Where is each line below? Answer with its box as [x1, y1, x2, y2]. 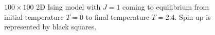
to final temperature [85, 11, 150, 22]
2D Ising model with [36, 2, 101, 12]
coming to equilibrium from [122, 2, 209, 12]
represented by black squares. [4, 21, 97, 32]
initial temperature [4, 11, 64, 22]
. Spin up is [174, 11, 211, 22]
